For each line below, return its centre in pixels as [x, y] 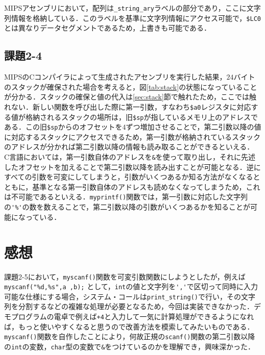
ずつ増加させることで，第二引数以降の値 [194, 127]
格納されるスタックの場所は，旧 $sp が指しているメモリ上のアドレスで [142, 117]
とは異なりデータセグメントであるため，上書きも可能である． [108, 28]
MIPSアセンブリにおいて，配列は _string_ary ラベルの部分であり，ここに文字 [132, 8]
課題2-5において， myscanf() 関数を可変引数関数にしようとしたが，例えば [125, 276]
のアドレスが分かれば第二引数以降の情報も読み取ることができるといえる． [129, 147]
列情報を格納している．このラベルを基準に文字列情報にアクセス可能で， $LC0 [132, 18]
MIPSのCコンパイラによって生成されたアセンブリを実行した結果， [115, 77]
